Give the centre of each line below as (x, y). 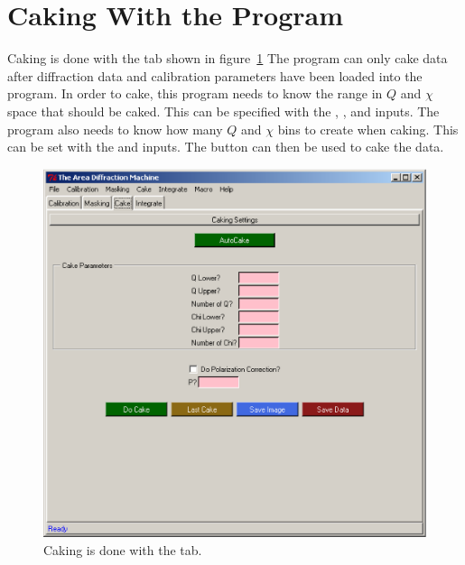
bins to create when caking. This (368, 129)
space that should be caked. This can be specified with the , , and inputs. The (223, 111)
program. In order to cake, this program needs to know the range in (195, 93)
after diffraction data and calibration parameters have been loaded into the (215, 75)
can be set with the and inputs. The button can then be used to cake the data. (226, 147)
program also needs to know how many (115, 129)
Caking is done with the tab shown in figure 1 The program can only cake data (228, 58)
